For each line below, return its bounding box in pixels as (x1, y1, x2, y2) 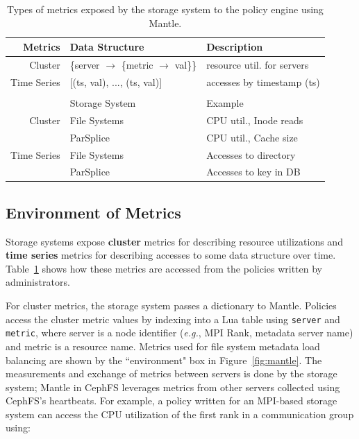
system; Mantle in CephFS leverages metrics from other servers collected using (6, 379, 340, 394)
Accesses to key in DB (206, 164, 301, 179)
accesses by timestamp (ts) (206, 74, 320, 89)
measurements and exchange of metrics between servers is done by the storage (6, 366, 337, 381)
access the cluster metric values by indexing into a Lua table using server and (6, 311, 340, 326)
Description (206, 40, 263, 54)
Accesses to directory (206, 147, 296, 162)
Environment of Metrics (6, 201, 181, 223)
